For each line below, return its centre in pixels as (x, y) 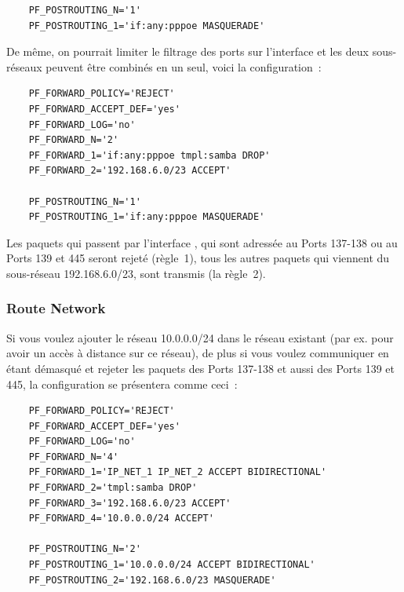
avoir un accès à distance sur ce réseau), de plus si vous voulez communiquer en (198, 353)
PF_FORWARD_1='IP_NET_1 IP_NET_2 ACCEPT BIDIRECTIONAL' (178, 472)
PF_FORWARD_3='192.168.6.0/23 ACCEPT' (130, 503)
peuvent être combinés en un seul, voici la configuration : (184, 66)
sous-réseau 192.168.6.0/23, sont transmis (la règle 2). (136, 273)
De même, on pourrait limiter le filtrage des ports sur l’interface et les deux (187, 51)
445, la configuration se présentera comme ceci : (122, 384)
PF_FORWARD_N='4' (74, 457)
